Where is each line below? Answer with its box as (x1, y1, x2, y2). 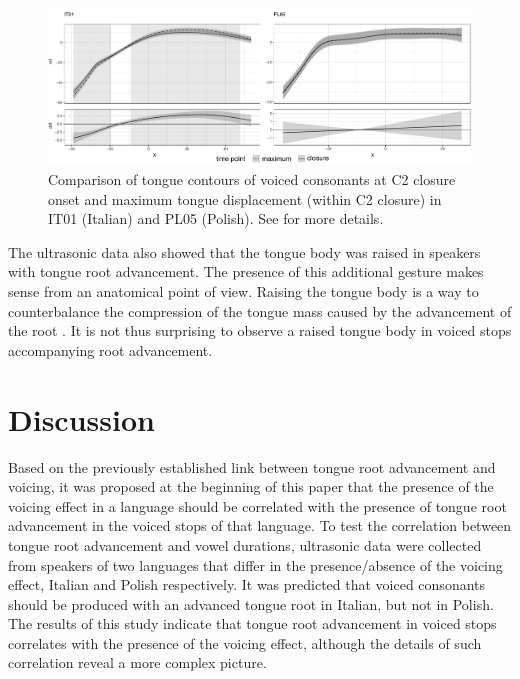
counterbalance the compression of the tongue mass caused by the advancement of (8, 300, 512, 321)
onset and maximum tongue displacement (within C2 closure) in (48, 188, 442, 209)
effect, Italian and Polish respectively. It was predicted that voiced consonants (8, 574, 486, 595)
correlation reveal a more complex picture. (8, 652, 267, 673)
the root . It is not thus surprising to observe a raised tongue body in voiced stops (8, 320, 512, 341)
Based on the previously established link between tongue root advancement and (8, 456, 496, 477)
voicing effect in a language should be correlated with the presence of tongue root (8, 495, 507, 516)
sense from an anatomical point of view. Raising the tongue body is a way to (8, 281, 479, 302)
